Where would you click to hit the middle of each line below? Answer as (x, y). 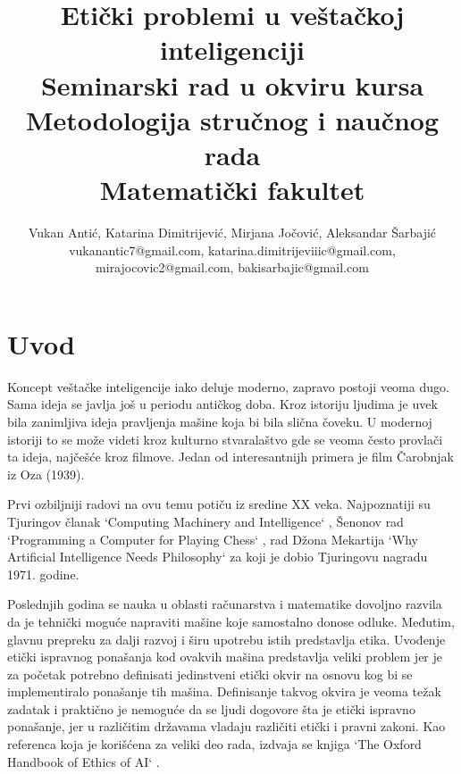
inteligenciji (232, 50)
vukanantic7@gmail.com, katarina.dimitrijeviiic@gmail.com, (232, 250)
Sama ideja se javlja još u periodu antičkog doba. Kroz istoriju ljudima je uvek (222, 404)
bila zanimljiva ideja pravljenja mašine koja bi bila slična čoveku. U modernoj (220, 421)
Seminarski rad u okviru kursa (232, 84)
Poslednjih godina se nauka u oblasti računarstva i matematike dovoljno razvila (225, 604)
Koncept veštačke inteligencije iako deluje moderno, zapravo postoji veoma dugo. (228, 386)
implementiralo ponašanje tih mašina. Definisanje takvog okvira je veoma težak (224, 691)
